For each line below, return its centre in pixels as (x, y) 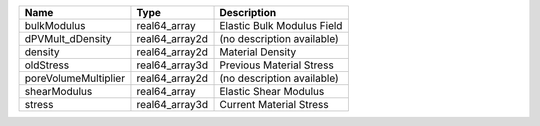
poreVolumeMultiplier (74, 78)
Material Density (258, 52)
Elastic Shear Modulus (272, 91)
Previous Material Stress (276, 65)
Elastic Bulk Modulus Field (281, 25)
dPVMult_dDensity (68, 38)
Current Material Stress (274, 104)
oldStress (47, 65)
